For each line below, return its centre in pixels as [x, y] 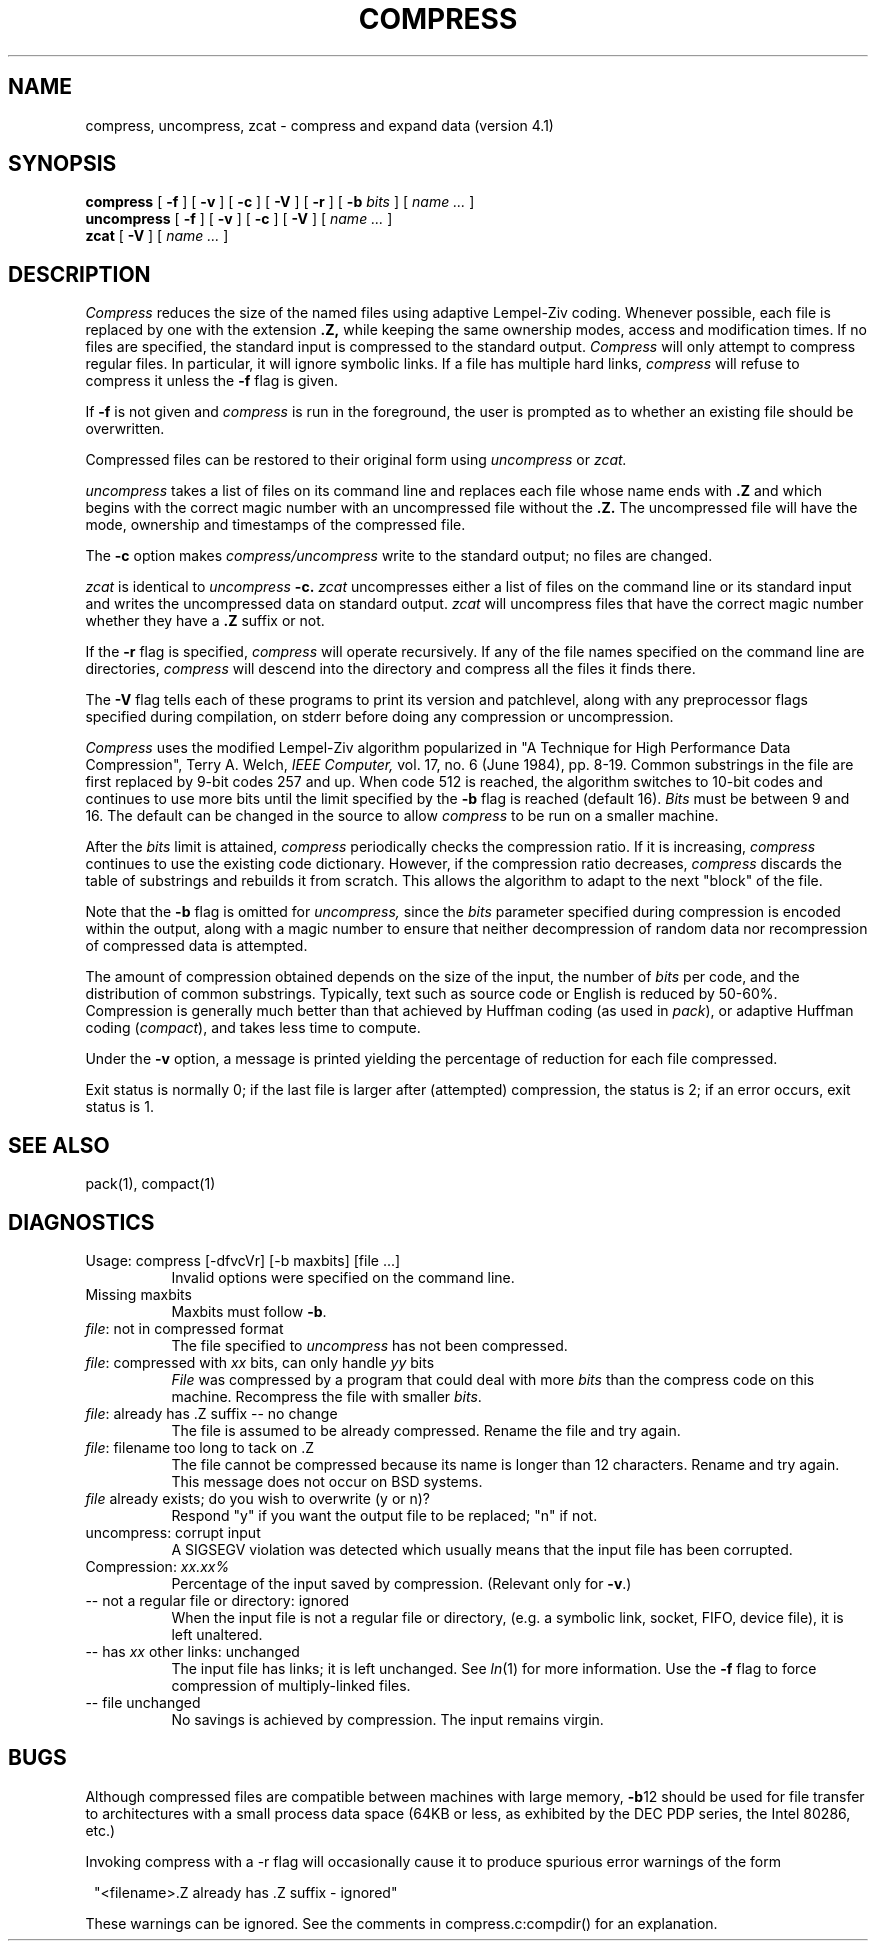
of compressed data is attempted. [196, 946]
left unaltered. [217, 1634]
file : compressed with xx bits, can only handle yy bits [260, 1362]
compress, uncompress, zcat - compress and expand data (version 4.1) [319, 125]
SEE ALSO [59, 1145]
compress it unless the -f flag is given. [212, 381]
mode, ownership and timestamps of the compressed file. [275, 525]
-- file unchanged [143, 1702]
